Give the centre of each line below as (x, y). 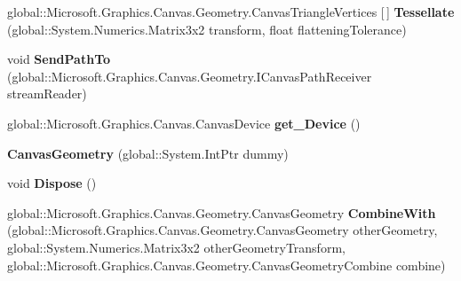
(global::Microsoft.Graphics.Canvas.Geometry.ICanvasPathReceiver (190, 76)
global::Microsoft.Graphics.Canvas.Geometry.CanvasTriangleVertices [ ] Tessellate (231, 12)
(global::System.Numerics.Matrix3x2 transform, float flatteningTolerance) (207, 29)
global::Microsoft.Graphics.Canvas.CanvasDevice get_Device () (184, 123)
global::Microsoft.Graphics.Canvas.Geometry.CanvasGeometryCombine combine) (227, 265)
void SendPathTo (59, 59)
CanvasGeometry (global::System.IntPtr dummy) (148, 153)
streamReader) (47, 94)
